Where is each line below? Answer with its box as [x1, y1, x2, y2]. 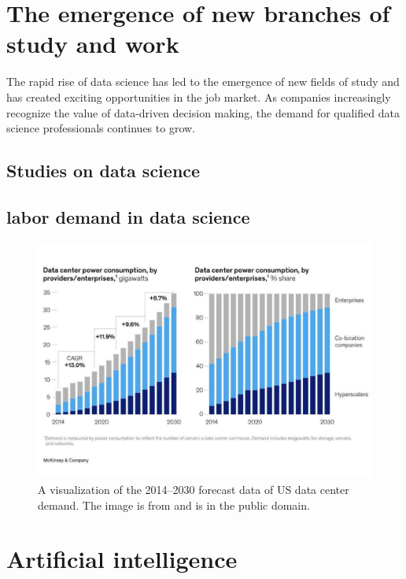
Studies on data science [6, 158, 201, 183]
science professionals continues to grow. [6, 120, 195, 136]
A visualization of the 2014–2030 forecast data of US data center [38, 481, 349, 497]
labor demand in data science [6, 204, 250, 228]
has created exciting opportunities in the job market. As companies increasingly [6, 88, 391, 105]
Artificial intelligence [6, 543, 238, 575]
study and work [6, 28, 179, 60]
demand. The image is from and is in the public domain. [38, 496, 310, 513]
